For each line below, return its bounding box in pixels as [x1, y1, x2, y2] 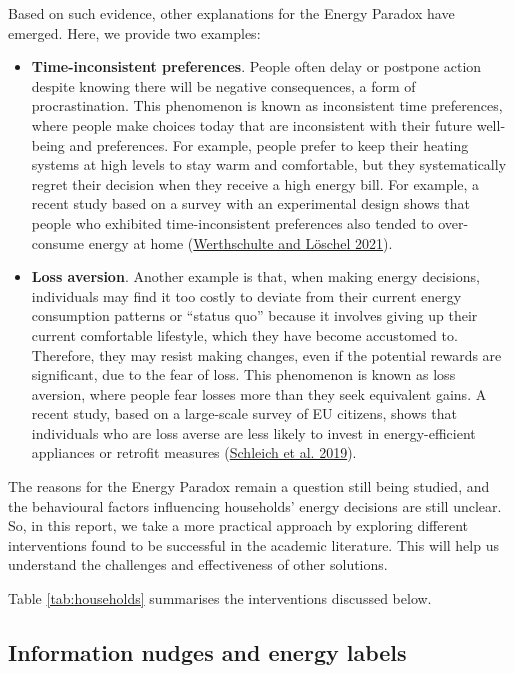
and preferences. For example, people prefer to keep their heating [69, 134, 469, 155]
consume [31, 232, 84, 253]
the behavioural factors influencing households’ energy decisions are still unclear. [8, 495, 502, 516]
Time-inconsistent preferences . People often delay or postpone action [31, 56, 482, 77]
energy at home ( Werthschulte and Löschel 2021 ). [88, 232, 393, 253]
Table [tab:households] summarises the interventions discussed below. [8, 588, 432, 609]
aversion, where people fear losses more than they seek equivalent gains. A [31, 383, 487, 404]
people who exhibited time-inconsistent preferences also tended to [31, 212, 434, 233]
